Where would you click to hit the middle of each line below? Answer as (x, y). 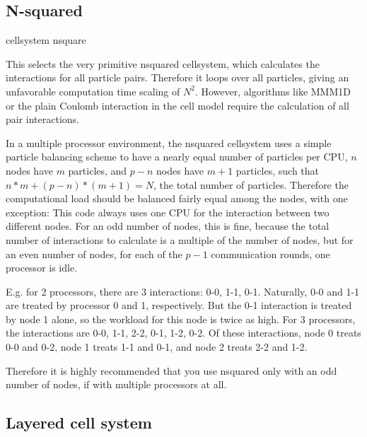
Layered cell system (79, 423)
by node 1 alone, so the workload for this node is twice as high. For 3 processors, (181, 319)
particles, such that (278, 170)
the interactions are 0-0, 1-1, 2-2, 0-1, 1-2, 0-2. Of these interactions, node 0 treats (183, 333)
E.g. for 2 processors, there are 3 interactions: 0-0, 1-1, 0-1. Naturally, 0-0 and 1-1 (183, 291)
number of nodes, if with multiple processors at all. (116, 384)
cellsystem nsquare (46, 40)
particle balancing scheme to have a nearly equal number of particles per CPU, (177, 157)
